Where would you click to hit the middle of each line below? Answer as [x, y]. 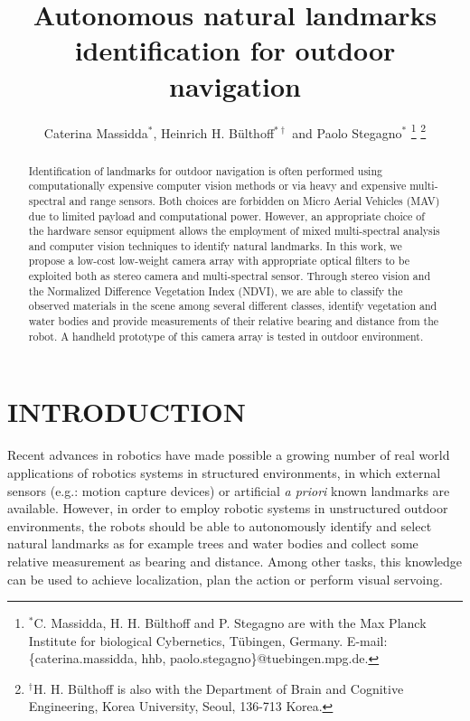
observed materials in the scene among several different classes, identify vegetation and [233, 306]
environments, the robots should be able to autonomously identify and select [220, 525]
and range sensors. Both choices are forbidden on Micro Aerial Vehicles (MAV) [254, 200]
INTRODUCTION [127, 412]
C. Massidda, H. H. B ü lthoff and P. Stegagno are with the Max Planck [230, 623]
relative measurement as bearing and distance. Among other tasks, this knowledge [235, 561]
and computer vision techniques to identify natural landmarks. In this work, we [215, 245]
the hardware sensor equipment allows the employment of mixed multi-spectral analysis [234, 231]
